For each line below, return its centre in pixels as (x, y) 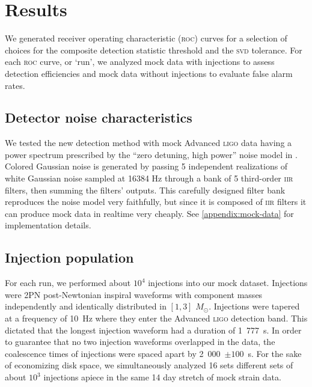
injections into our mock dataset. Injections (228, 283)
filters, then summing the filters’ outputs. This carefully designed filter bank (145, 190)
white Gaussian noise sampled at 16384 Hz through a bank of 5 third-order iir (149, 178)
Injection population (69, 257)
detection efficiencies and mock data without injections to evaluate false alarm (149, 73)
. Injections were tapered (254, 306)
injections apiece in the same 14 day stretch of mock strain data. (162, 377)
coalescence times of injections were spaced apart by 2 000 (113, 353)
